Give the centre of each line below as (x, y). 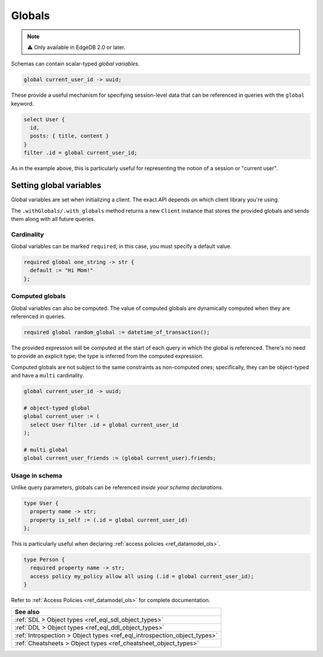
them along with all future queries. (53, 219)
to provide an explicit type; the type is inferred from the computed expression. (107, 356)
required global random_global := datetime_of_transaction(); (117, 332)
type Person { (44, 560)
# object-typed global (57, 408)
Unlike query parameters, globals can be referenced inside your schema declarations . (117, 487)
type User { (41, 503)
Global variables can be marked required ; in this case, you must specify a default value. (121, 246)
